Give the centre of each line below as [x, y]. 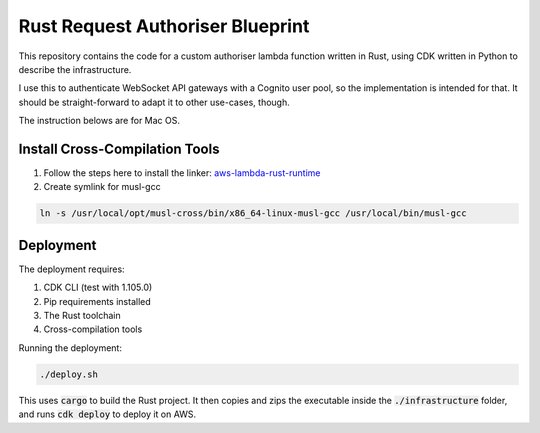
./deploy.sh [69, 374]
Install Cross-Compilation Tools [119, 148]
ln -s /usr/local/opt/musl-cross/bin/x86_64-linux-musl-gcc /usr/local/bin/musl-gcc [253, 213]
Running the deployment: [70, 347]
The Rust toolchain [82, 316]
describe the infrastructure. [75, 69]
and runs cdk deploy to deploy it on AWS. [107, 414]
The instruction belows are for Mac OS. [99, 121]
